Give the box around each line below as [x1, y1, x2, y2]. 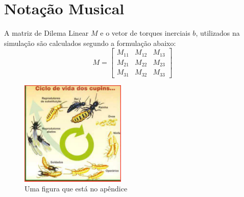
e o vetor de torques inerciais [100, 28, 190, 38]
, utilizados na [196, 28, 240, 38]
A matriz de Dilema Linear [4, 28, 89, 38]
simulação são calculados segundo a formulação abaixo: [4, 37, 176, 48]
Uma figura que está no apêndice [25, 183, 128, 194]
